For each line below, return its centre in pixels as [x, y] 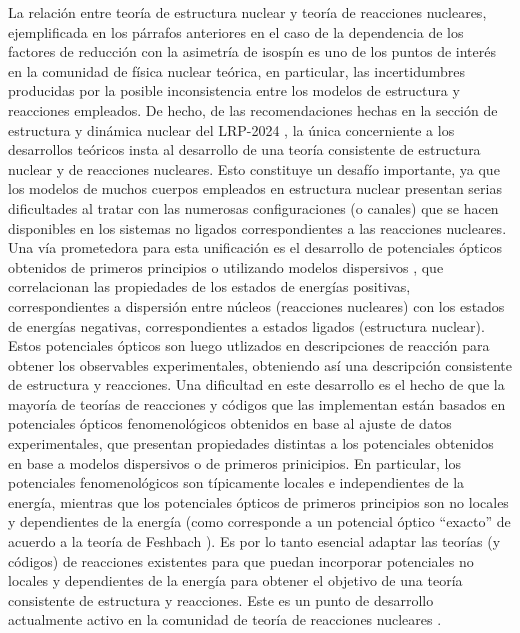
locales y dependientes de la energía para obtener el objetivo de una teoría [235, 580]
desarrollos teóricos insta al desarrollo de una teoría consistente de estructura [244, 149]
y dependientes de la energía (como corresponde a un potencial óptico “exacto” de [259, 521]
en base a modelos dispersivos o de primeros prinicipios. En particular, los [234, 462]
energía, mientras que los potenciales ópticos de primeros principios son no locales [258, 501]
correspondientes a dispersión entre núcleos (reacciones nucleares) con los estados [256, 305]
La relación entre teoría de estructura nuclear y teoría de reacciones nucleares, [247, 12]
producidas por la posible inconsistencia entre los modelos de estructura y [234, 90]
